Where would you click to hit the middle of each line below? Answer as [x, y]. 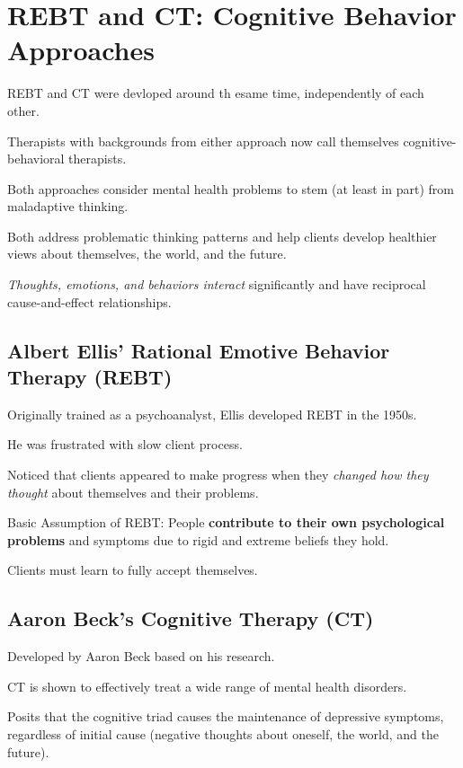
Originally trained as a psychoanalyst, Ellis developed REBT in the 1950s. [212, 414]
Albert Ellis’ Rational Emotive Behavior [199, 350]
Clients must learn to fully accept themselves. [133, 570]
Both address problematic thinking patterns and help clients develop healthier [222, 236]
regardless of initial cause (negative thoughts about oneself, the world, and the [223, 733]
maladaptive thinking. [68, 206]
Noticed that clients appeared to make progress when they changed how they [218, 475]
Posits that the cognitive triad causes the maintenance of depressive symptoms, [226, 716]
